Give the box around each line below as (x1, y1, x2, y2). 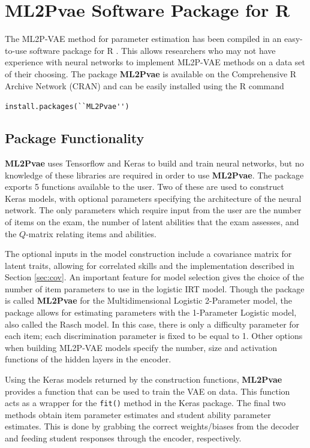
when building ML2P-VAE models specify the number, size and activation (5, 341, 277, 353)
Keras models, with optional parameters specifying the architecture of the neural (5, 192, 302, 204)
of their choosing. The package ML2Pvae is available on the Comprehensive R (5, 67, 297, 80)
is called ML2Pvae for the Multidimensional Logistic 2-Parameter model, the (5, 294, 293, 307)
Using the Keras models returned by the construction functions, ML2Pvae (5, 373, 282, 386)
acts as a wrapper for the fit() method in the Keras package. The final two (5, 396, 286, 409)
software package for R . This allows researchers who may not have (29, 44, 276, 56)
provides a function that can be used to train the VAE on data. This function (5, 385, 290, 397)
